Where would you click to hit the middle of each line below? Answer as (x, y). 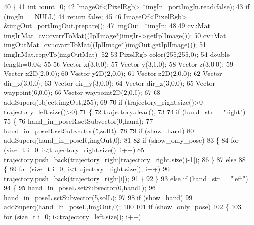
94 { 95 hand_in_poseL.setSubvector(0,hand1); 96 (80, 188)
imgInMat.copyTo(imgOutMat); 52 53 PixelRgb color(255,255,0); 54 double (117, 54)
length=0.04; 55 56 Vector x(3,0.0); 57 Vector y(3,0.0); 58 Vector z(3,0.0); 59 (118, 64)
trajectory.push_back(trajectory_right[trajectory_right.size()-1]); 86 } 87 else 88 (125, 159)
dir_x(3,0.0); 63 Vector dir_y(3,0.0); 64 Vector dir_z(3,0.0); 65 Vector (110, 83)
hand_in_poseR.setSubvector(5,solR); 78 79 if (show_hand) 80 (99, 130)
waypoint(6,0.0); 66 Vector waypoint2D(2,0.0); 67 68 (82, 92)
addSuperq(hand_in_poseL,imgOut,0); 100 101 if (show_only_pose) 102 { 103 (123, 207)
